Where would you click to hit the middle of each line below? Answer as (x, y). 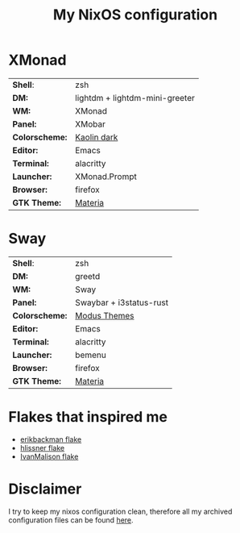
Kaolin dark (97, 137)
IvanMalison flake (49, 456)
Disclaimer (45, 489)
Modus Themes (105, 315)
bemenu (91, 355)
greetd (88, 276)
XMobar (91, 124)
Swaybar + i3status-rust (122, 302)
